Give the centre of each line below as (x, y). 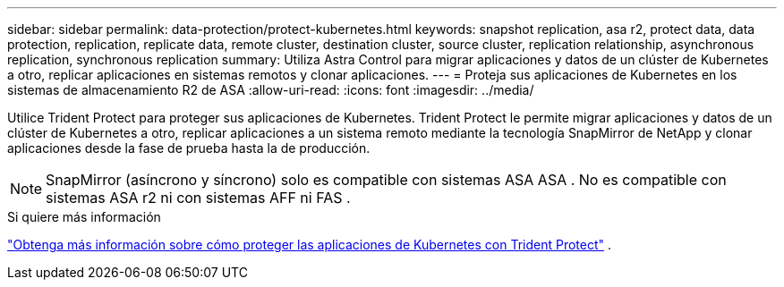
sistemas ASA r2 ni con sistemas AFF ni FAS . (198, 198)
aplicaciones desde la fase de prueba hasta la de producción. (189, 148)
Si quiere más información (84, 217)
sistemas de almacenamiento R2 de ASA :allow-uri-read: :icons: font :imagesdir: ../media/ (271, 90)
